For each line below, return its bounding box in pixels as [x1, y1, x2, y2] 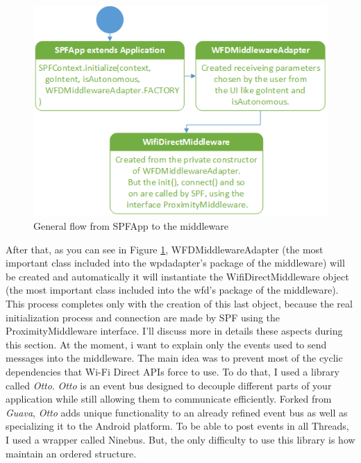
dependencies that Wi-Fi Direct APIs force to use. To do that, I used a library [6, 364, 339, 378]
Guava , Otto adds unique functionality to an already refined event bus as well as [6, 405, 348, 419]
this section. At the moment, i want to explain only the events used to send [6, 337, 327, 351]
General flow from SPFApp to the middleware [33, 219, 229, 233]
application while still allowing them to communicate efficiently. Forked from [6, 392, 332, 406]
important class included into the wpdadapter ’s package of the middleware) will [6, 255, 345, 270]
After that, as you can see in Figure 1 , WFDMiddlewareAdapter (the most [6, 242, 324, 256]
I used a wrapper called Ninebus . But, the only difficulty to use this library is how [6, 432, 355, 446]
